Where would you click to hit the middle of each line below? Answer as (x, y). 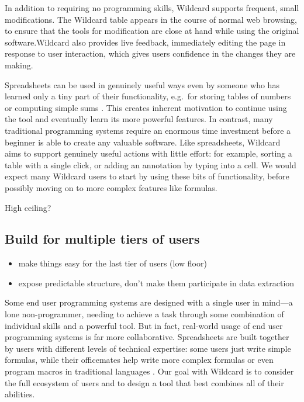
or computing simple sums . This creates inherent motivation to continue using (146, 107)
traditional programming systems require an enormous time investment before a (148, 130)
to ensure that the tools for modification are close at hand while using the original (152, 31)
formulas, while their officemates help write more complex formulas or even (139, 360)
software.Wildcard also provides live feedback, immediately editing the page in (145, 42)
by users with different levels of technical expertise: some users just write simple (148, 348)
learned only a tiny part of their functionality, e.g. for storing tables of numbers (148, 96)
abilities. (20, 394)
